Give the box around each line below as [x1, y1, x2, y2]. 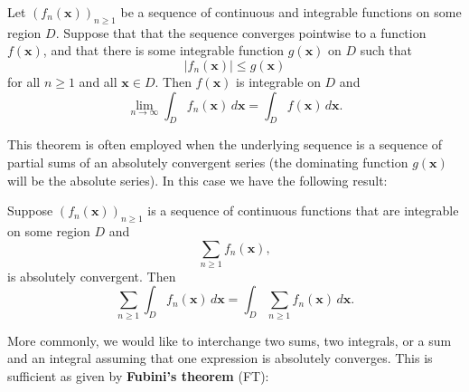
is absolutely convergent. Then [7, 266, 176, 285]
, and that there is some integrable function [42, 41, 285, 60]
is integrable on [236, 72, 321, 91]
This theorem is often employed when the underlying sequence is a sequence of [7, 135, 443, 154]
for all [7, 72, 41, 91]
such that [360, 41, 413, 60]
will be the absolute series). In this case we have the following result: [7, 170, 388, 189]
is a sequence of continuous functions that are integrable [147, 201, 459, 220]
